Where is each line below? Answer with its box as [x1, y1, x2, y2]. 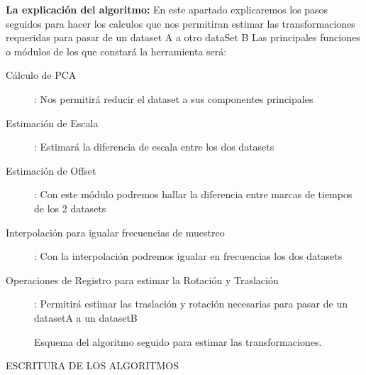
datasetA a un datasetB [34, 310, 138, 325]
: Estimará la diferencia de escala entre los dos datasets [34, 139, 274, 154]
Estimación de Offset [6, 163, 96, 178]
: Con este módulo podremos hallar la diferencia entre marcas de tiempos [34, 187, 353, 202]
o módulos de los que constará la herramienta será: [6, 43, 227, 58]
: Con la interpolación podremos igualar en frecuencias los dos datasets [34, 249, 343, 263]
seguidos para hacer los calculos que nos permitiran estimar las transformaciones [6, 16, 355, 31]
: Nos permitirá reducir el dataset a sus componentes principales [34, 91, 314, 106]
